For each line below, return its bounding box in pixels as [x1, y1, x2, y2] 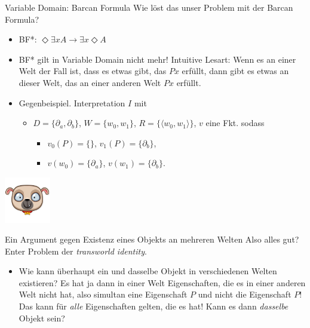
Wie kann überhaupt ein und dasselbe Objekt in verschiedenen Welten [19, 265, 277, 277]
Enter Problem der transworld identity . [5, 244, 147, 257]
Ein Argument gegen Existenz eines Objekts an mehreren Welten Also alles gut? [5, 233, 299, 246]
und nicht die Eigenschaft [198, 288, 291, 301]
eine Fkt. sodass [205, 117, 265, 129]
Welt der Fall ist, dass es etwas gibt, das [19, 65, 167, 77]
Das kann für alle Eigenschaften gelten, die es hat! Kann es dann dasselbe [19, 300, 288, 312]
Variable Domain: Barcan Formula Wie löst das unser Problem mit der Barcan [5, 1, 293, 13]
